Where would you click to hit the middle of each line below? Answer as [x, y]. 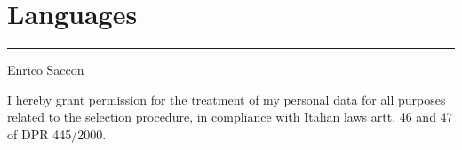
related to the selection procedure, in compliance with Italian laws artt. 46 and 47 [230, 117]
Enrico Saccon [46, 70]
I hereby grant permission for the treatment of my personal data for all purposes [227, 99]
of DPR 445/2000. [57, 134]
